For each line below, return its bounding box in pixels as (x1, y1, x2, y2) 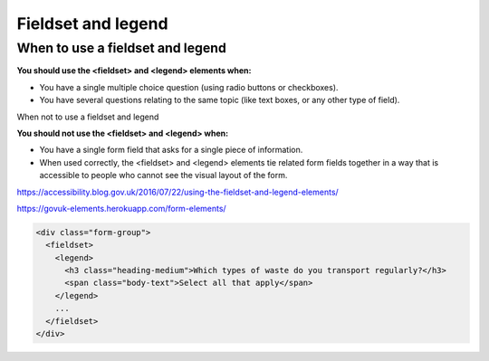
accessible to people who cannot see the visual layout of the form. (39, 170, 288, 181)
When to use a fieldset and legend (16, 40, 226, 56)
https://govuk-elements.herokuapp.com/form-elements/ (16, 203, 226, 214)
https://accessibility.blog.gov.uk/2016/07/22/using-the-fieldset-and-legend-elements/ (16, 186, 339, 197)
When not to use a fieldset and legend (16, 111, 159, 122)
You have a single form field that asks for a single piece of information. (39, 145, 303, 156)
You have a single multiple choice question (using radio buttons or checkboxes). (39, 81, 339, 92)
